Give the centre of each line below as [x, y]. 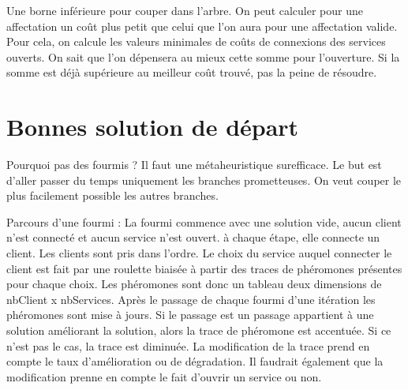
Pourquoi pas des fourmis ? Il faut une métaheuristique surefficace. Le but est [194, 165]
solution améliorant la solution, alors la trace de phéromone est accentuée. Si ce [199, 330]
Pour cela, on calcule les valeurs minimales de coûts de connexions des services [196, 41]
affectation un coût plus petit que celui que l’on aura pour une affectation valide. [202, 26]
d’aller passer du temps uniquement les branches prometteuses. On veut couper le [204, 180]
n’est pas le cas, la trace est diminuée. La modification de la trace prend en [188, 345]
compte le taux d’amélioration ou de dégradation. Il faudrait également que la [195, 361]
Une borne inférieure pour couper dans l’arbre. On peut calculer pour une [185, 10]
